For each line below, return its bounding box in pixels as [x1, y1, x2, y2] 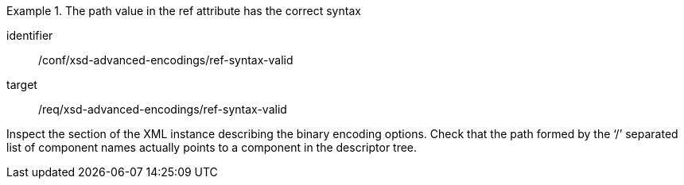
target [6, 78, 37, 91]
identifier [6, 29, 53, 42]
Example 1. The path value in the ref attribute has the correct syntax [6, 4, 361, 17]
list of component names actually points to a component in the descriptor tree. [6, 141, 418, 154]
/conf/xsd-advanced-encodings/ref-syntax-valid [38, 53, 293, 67]
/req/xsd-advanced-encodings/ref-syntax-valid [38, 102, 287, 116]
